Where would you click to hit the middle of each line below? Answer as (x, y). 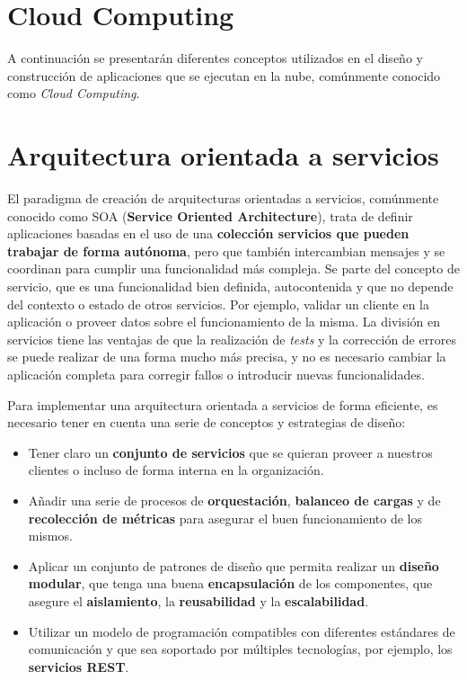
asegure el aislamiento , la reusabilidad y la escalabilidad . (198, 600)
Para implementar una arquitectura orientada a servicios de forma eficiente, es (223, 404)
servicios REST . (79, 666)
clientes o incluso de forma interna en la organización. (176, 470)
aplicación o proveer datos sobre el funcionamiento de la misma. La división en (224, 322)
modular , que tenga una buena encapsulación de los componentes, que (230, 583)
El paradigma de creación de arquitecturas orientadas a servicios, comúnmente (223, 198)
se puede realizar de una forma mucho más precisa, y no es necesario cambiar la (227, 357)
